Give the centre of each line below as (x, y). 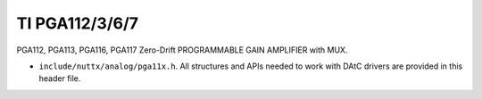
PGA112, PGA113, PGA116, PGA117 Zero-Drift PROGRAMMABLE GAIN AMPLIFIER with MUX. (182, 50)
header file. (60, 78)
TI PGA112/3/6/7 (77, 23)
